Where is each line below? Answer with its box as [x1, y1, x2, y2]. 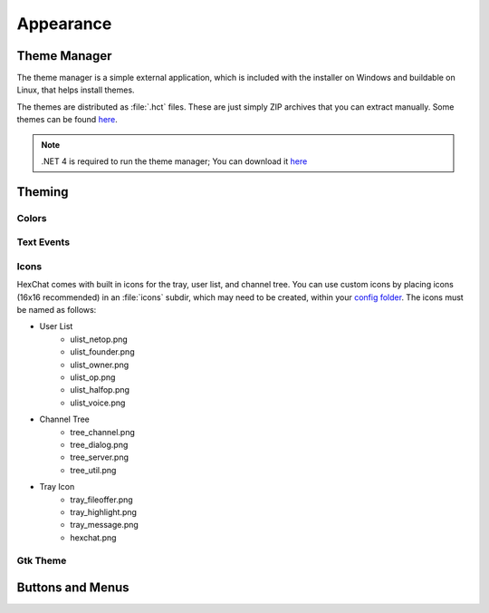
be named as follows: [16, 305, 97, 316]
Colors [16, 211, 47, 224]
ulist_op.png [70, 372, 116, 383]
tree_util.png [70, 464, 117, 475]
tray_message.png [70, 520, 139, 530]
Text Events [16, 236, 71, 248]
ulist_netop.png [70, 334, 129, 345]
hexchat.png [70, 531, 117, 543]
